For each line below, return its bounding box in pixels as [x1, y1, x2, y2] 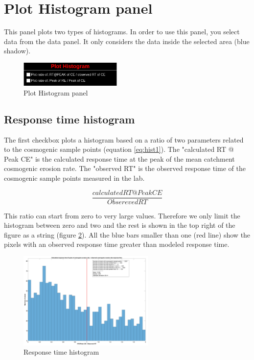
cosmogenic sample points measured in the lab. [4, 172, 145, 183]
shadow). [4, 46, 31, 56]
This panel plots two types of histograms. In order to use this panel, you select [4, 26, 240, 37]
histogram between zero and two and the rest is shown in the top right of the [4, 220, 235, 230]
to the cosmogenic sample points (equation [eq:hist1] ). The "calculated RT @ [4, 144, 234, 154]
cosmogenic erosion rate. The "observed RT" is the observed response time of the [4, 163, 246, 173]
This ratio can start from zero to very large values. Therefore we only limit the [4, 210, 240, 220]
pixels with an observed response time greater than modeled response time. [4, 239, 230, 249]
